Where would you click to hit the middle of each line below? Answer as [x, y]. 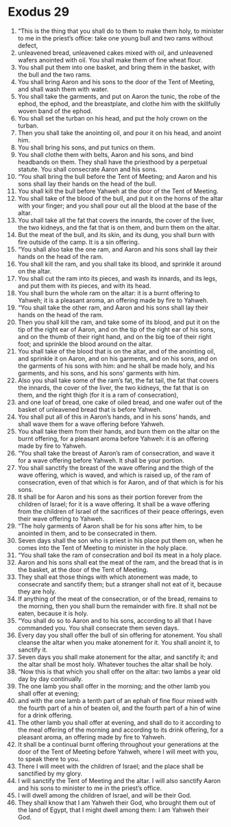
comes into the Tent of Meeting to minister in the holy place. [102, 547]
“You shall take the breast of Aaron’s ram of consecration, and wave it [116, 453]
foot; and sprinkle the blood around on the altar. [85, 344]
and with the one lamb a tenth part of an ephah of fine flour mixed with [118, 700]
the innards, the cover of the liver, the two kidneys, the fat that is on [113, 387]
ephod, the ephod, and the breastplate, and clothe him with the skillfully [119, 103]
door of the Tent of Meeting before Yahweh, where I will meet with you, [118, 752]
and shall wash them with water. [63, 89]
